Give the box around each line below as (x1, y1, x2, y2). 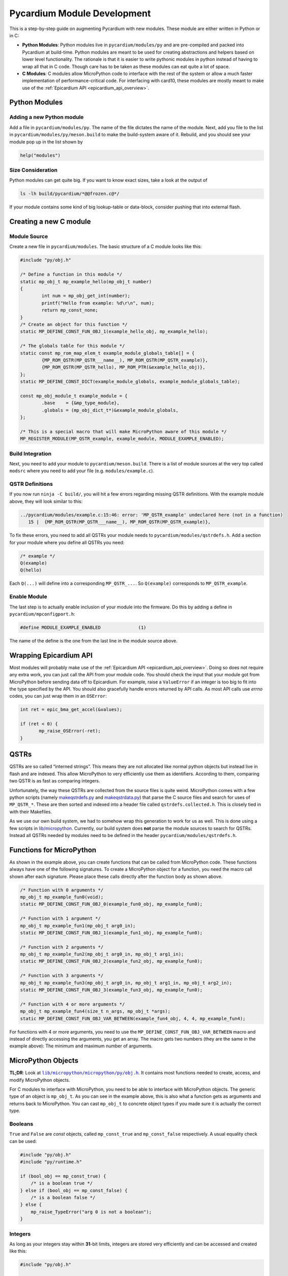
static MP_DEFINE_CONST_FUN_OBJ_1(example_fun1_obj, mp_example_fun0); (20, 929, 203, 936)
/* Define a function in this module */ (20, 272, 122, 278)
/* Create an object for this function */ (20, 322, 128, 327)
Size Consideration (9, 166, 58, 174)
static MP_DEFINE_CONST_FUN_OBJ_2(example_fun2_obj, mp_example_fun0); (20, 959, 203, 964)
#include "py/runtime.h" (20, 1159, 82, 1165)
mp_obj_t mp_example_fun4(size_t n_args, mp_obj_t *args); (20, 1009, 170, 1014)
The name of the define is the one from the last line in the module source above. (9, 637, 178, 644)
